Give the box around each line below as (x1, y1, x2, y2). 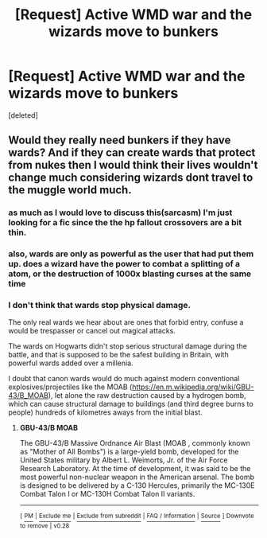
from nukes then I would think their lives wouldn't (8, 158, 258, 172)
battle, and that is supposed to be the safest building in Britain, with (8, 350, 229, 360)
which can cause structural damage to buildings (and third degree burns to (8, 400, 253, 409)
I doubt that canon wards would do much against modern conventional (8, 374, 240, 384)
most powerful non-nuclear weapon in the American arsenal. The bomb (19, 472, 254, 482)
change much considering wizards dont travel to (8, 171, 253, 185)
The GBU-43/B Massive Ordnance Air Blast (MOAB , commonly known (19, 439, 250, 448)
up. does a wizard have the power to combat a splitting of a (8, 259, 241, 270)
